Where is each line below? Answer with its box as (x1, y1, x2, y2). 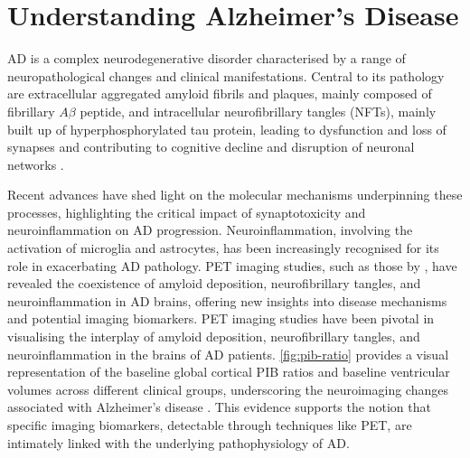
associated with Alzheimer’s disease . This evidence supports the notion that (7, 397, 431, 416)
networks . (7, 154, 64, 173)
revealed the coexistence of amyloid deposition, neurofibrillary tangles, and (7, 274, 421, 293)
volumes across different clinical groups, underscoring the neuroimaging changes (7, 379, 448, 398)
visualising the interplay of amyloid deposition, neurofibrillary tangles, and (7, 327, 420, 346)
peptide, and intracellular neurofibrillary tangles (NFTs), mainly (80, 101, 437, 120)
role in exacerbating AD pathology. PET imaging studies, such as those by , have (7, 256, 457, 275)
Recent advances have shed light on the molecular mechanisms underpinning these (7, 185, 463, 204)
